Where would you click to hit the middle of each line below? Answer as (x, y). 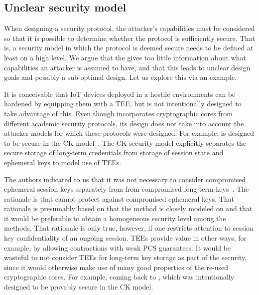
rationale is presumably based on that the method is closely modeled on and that (128, 208)
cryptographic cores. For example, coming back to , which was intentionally (119, 277)
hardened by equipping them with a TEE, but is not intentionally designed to (123, 104)
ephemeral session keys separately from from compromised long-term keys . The (127, 189)
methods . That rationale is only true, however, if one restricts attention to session (129, 228)
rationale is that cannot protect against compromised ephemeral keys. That (119, 198)
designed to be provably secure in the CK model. (79, 287)
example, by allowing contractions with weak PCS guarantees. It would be (118, 247)
